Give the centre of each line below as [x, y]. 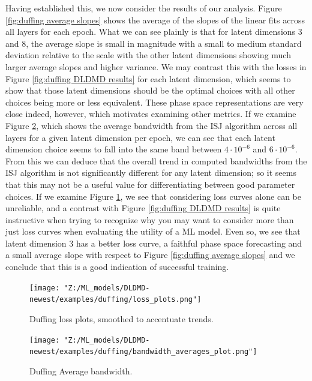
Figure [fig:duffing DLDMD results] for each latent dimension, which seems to [148, 78]
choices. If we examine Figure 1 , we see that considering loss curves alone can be [154, 196]
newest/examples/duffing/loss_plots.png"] [115, 300]
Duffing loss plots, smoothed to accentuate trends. [121, 318]
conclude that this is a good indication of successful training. [117, 267]
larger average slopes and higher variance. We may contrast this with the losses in [156, 66]
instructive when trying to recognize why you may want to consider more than [150, 219]
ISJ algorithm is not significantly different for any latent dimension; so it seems [151, 172]
